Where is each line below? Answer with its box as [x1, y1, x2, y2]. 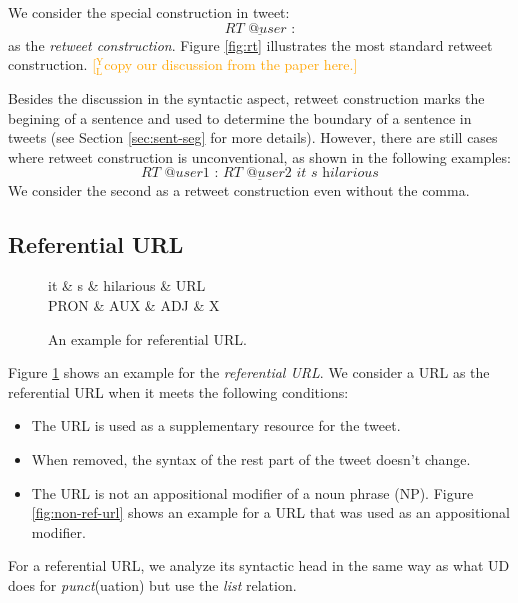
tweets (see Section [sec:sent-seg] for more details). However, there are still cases [8, 127, 498, 148]
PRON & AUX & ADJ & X [48, 294, 220, 315]
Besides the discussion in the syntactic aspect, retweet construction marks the [8, 88, 485, 108]
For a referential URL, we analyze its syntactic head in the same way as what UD [8, 555, 510, 576]
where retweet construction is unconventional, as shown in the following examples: [8, 146, 511, 167]
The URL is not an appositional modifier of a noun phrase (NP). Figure [31, 482, 474, 503]
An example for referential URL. [48, 328, 247, 349]
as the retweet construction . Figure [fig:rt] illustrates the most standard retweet [8, 34, 493, 55]
